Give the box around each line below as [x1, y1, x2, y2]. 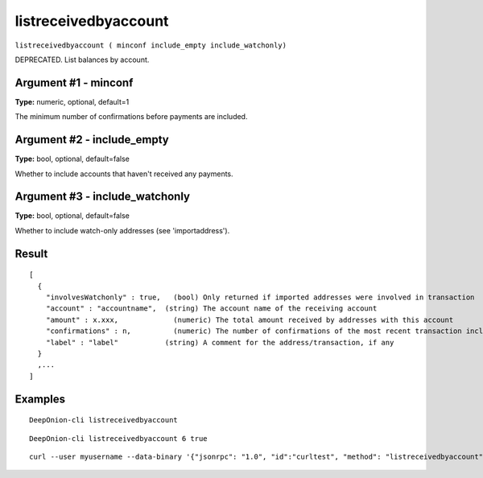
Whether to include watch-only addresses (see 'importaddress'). [14, 225, 230, 235]
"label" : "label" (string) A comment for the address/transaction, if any [45, 338, 394, 347]
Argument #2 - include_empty [14, 133, 169, 146]
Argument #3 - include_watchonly [14, 190, 191, 204]
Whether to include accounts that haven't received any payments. [14, 169, 233, 179]
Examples [14, 392, 66, 406]
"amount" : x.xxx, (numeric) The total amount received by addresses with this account [45, 315, 454, 324]
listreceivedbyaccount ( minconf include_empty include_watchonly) [14, 40, 287, 50]
